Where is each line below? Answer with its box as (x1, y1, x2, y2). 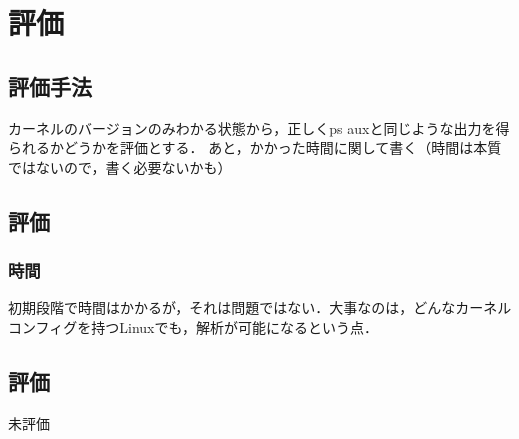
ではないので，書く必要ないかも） (8, 156, 232, 177)
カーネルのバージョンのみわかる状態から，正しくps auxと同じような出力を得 (8, 117, 510, 138)
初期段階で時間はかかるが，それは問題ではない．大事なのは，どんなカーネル (8, 297, 512, 318)
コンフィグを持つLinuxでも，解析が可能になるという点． (8, 316, 378, 337)
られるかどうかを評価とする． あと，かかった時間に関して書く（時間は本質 (8, 137, 502, 158)
